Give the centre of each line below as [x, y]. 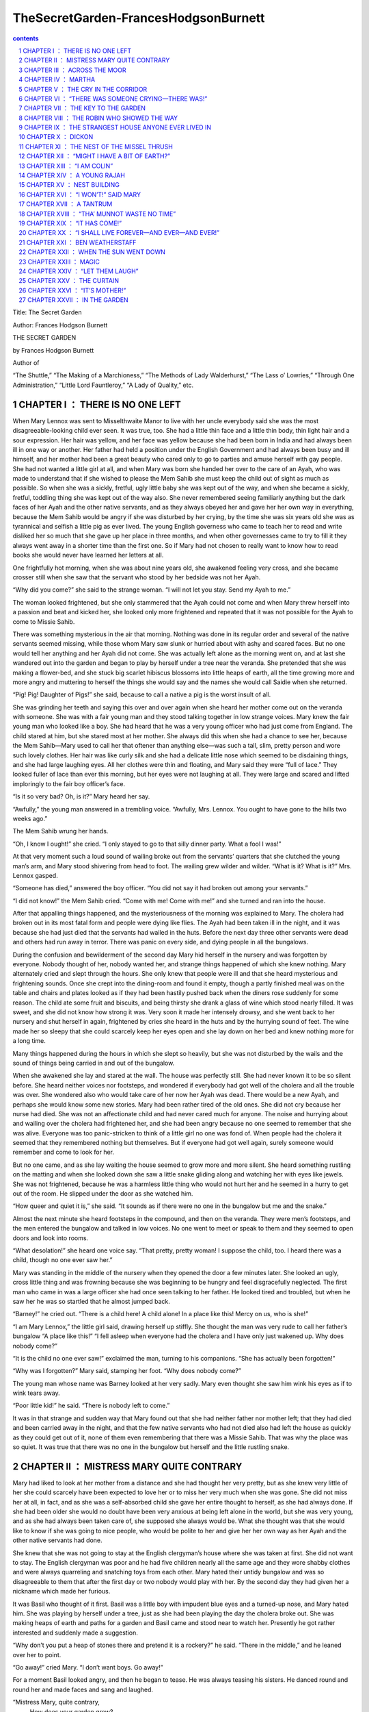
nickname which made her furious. [61, 1591]
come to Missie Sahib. [44, 621]
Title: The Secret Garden [47, 312]
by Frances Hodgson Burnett [53, 350]
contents [26, 38]
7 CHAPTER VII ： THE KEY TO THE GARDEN [82, 108]
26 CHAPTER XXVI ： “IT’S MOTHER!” [72, 290]
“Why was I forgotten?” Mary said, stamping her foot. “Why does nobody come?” [127, 1371]
